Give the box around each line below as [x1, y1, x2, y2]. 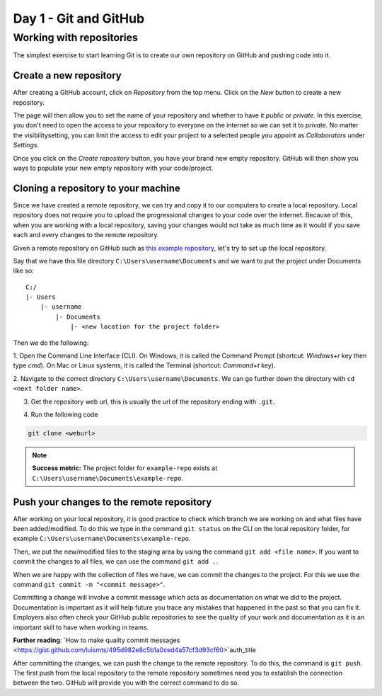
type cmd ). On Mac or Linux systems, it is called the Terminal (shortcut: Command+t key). [13, 361, 276, 370]
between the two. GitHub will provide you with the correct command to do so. [13, 678, 240, 687]
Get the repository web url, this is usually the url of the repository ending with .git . [30, 397, 275, 406]
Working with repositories [13, 31, 138, 44]
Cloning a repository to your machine [13, 182, 180, 194]
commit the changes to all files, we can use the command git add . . [13, 557, 219, 566]
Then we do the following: [13, 338, 89, 347]
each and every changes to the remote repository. [13, 231, 159, 239]
